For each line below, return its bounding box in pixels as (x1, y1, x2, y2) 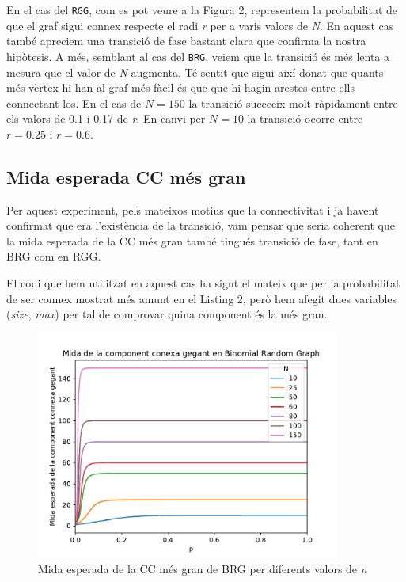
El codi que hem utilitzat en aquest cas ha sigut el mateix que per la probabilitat (6, 275, 400, 291)
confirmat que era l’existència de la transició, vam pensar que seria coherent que (6, 217, 395, 234)
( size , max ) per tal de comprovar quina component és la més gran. (6, 306, 328, 322)
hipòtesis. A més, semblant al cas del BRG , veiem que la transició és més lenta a (6, 48, 390, 64)
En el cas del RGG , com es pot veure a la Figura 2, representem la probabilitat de (6, 2, 397, 17)
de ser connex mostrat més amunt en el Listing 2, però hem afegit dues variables (6, 290, 397, 306)
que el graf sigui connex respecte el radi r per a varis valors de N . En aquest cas (6, 17, 394, 33)
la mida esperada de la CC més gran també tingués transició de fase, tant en (6, 232, 378, 249)
